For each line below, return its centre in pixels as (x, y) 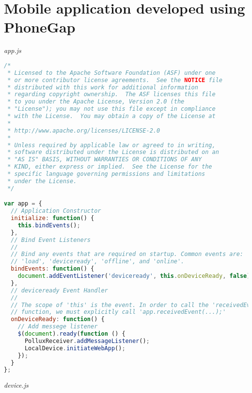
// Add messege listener (58, 327)
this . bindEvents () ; (49, 225)
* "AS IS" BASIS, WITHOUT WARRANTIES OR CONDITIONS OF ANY (105, 160)
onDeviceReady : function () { (58, 319)
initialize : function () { (53, 218)
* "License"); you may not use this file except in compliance (111, 109)
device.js (16, 385)
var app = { (23, 204)
